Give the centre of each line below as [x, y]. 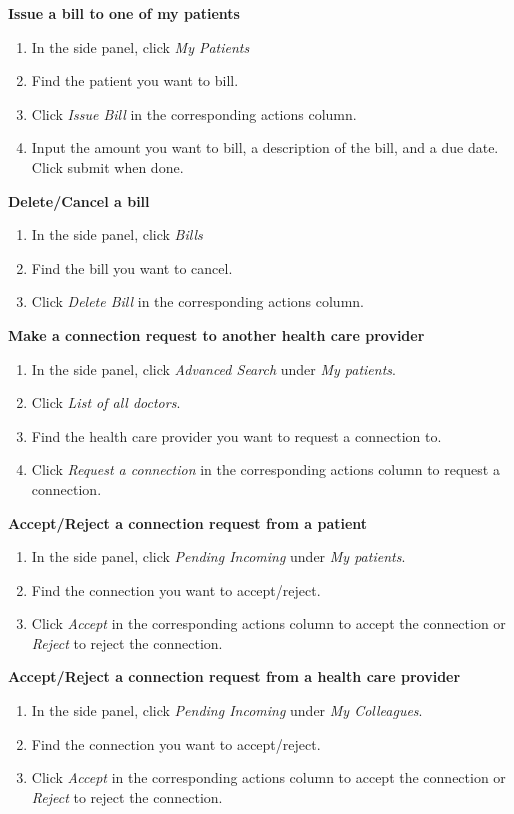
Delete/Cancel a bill [79, 200]
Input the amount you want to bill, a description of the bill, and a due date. [265, 147]
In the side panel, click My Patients [140, 46]
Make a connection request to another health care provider [216, 334]
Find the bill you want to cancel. [132, 267]
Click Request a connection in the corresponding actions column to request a [265, 469]
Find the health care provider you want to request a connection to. [236, 435]
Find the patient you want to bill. [135, 80]
